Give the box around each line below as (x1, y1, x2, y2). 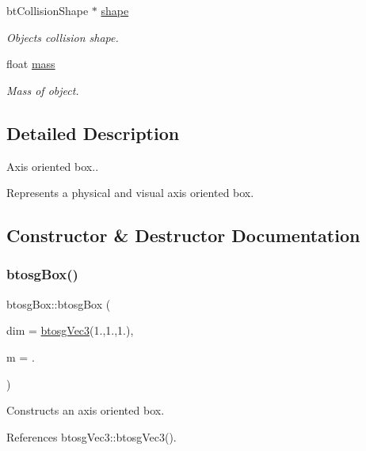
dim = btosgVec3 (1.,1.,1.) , (6, 322, 134, 339)
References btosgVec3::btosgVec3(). (6, 428, 177, 445)
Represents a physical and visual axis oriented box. (6, 184, 254, 201)
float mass (6, 55, 55, 72)
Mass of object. (6, 81, 79, 98)
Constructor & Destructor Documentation (6, 223, 360, 248)
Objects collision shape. (6, 28, 119, 45)
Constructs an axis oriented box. (6, 402, 165, 419)
